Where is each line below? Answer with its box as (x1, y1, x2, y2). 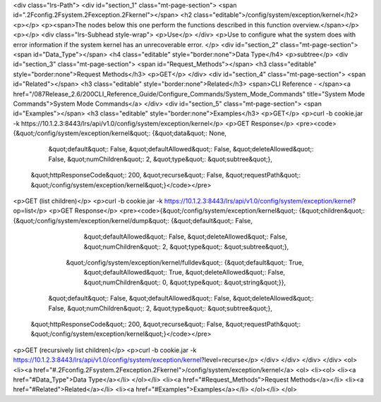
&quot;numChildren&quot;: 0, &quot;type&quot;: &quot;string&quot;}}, (83, 278, 286, 287)
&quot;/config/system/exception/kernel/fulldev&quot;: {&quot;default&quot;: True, (66, 258, 304, 267)
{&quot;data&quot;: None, (152, 129, 227, 137)
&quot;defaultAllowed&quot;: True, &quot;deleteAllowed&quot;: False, (83, 268, 286, 277)
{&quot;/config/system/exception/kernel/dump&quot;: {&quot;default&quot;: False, (13, 216, 253, 225)
